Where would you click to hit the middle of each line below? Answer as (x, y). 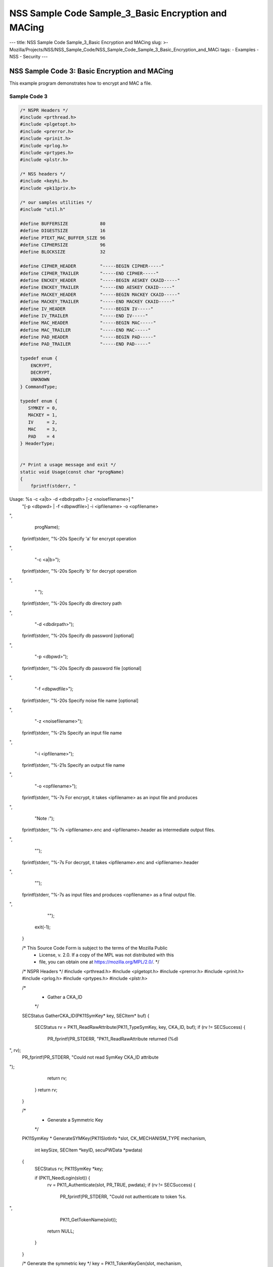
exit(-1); (43, 927)
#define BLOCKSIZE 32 (63, 252)
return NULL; (61, 1231)
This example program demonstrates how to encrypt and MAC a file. (81, 83)
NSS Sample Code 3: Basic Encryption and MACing (92, 71)
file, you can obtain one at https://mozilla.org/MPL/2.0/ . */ (99, 962)
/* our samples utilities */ (56, 202)
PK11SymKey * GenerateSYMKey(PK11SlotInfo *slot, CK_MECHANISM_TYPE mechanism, (114, 1138)
